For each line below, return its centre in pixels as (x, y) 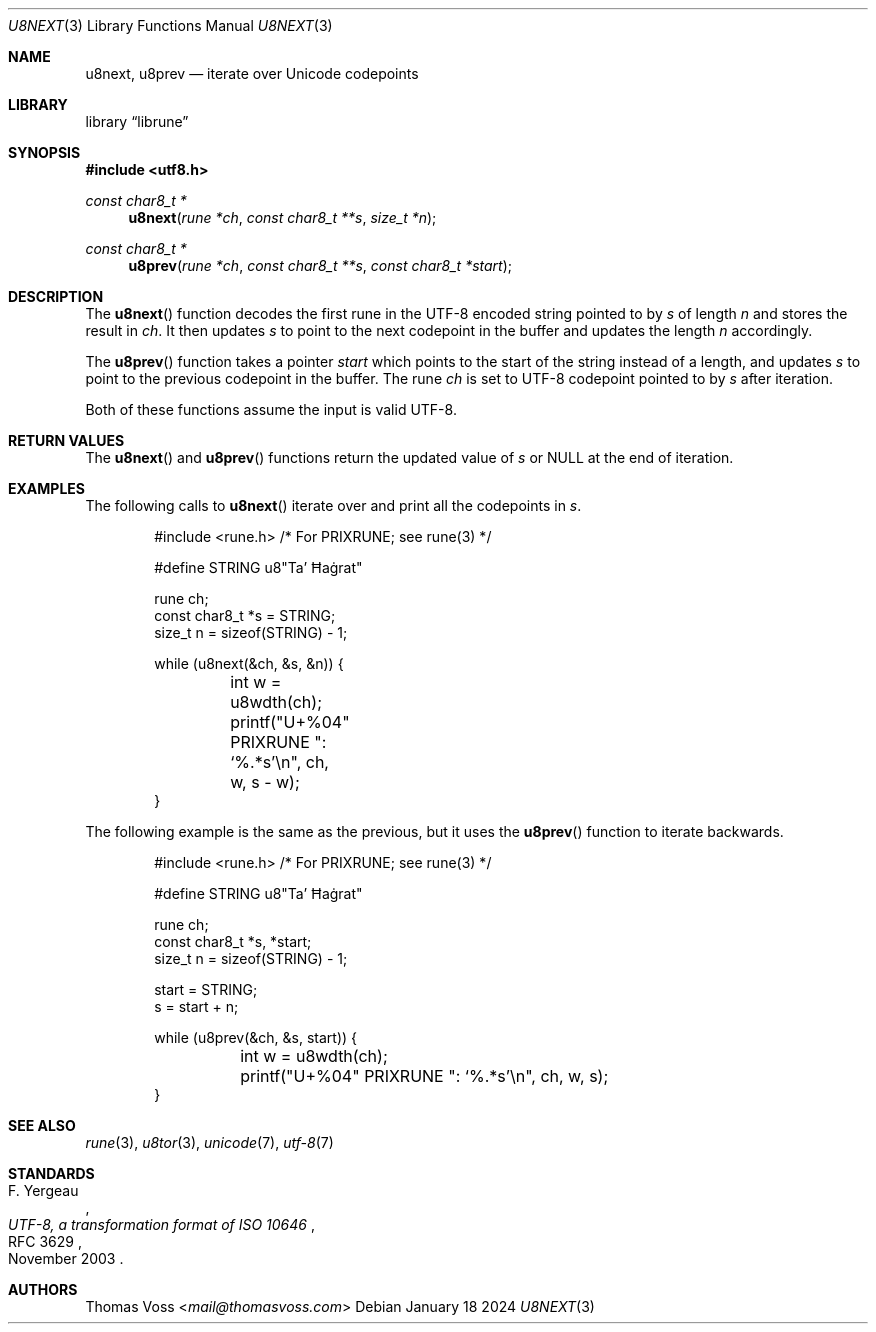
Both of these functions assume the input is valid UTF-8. (271, 409)
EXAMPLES (46, 488)
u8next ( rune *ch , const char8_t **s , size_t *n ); (282, 217)
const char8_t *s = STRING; (245, 615)
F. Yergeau (43, 1190)
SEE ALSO (42, 1125)
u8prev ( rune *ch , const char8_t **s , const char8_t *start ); (320, 265)
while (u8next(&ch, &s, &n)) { (249, 663)
